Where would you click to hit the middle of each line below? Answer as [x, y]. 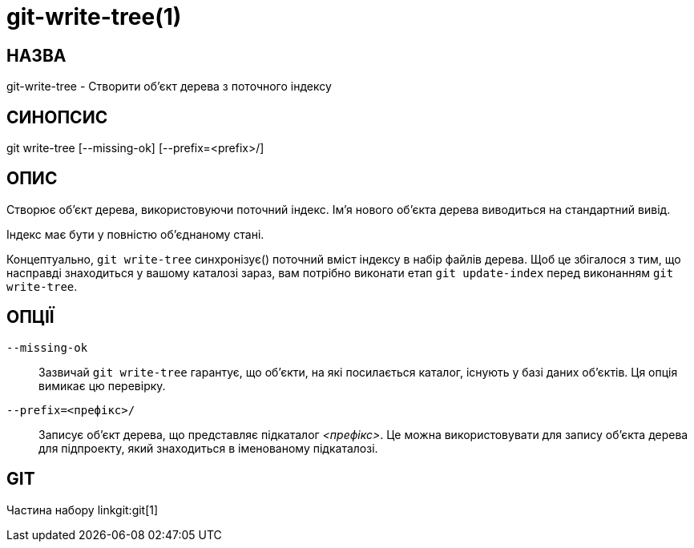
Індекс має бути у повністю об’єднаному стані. [135, 234]
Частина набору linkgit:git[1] [83, 510]
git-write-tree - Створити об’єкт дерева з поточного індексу [169, 87]
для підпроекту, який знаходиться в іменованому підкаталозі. [208, 448]
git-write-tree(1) [94, 17]
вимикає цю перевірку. [102, 385]
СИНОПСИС [57, 117]
